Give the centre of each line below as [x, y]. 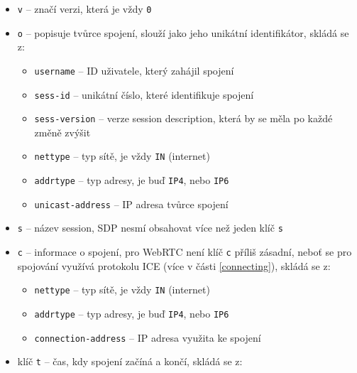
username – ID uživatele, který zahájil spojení [134, 70]
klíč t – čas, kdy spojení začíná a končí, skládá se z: [130, 361]
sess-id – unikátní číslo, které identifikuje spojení [144, 94]
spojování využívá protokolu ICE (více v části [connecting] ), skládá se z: [174, 265]
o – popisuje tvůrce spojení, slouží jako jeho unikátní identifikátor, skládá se [183, 32]
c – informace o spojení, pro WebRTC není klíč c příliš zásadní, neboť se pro [185, 252]
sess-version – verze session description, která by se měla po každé [183, 118]
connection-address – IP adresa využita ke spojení [148, 337]
